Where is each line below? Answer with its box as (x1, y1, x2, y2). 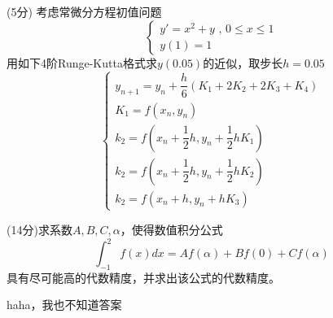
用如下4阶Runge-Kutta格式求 (7, 54, 157, 71)
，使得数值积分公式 (120, 220, 223, 237)
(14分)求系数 (7, 220, 72, 237)
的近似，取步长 (203, 54, 283, 71)
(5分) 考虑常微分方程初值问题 (7, 3, 162, 20)
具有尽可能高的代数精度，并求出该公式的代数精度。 (7, 268, 280, 285)
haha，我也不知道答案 (7, 296, 122, 313)
